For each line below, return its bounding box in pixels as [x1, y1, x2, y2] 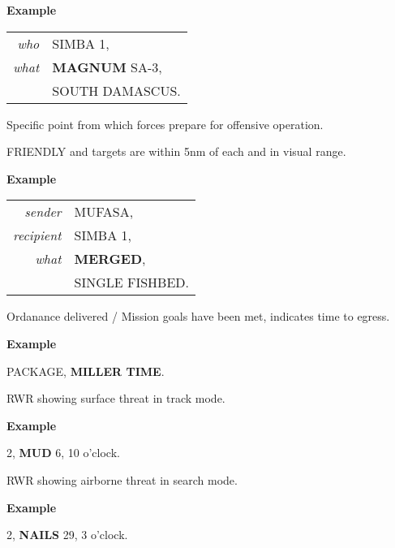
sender [24, 202, 62, 222]
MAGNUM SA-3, [52, 57, 162, 76]
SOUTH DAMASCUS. [52, 80, 181, 100]
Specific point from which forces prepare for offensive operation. [6, 115, 324, 132]
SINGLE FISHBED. [74, 273, 189, 292]
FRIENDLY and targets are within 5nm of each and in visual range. [6, 143, 346, 160]
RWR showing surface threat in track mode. [6, 390, 225, 407]
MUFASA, [74, 202, 134, 222]
